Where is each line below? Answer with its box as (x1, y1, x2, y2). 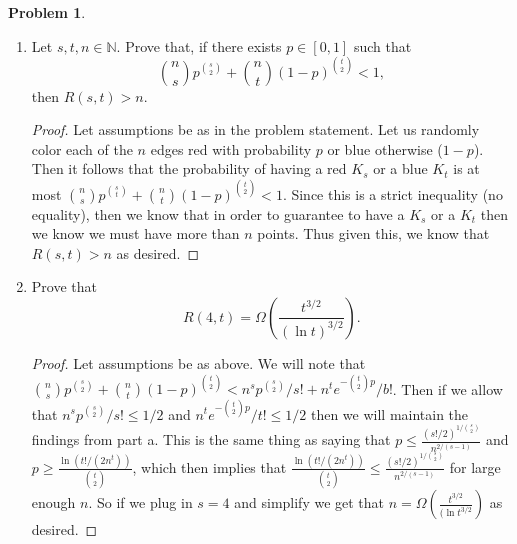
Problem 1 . (8, 2, 86, 22)
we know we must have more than (31, 223, 240, 244)
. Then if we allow (392, 378, 503, 399)
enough (31, 492, 76, 513)
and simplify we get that (234, 492, 385, 513)
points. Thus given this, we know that (257, 223, 490, 244)
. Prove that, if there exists (116, 35, 282, 56)
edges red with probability (150, 138, 312, 159)
